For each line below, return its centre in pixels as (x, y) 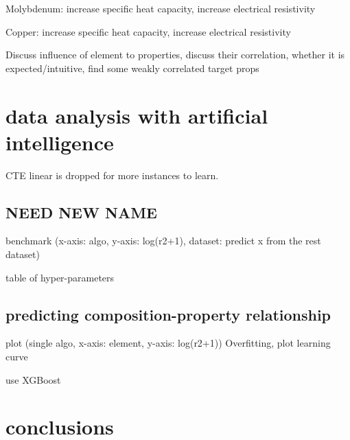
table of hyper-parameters (60, 277)
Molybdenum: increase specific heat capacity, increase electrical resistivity (161, 8)
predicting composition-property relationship (168, 314)
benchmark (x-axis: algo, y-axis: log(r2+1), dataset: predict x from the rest (163, 241)
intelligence (60, 142)
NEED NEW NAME (81, 212)
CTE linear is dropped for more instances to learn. (112, 175)
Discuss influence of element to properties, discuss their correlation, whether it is (175, 55)
